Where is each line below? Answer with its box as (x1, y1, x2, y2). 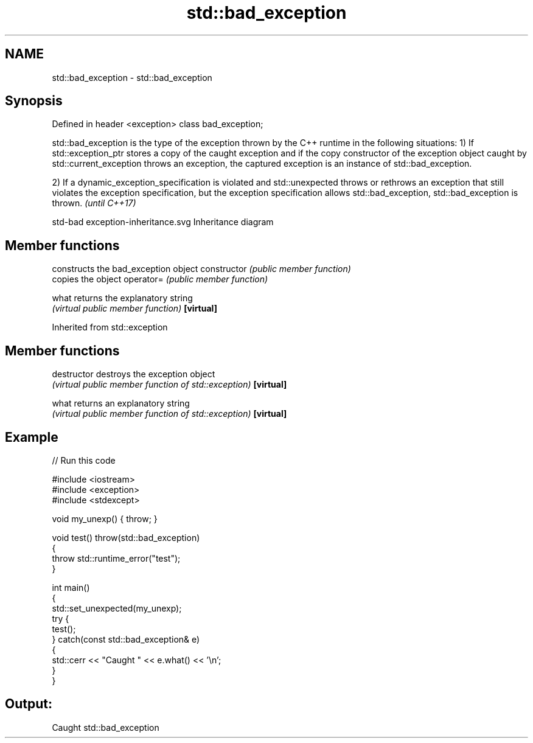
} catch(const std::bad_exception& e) (52, 633, 200, 644)
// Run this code (52, 455, 116, 466)
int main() (52, 582, 90, 593)
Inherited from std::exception (52, 322, 168, 333)
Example (5, 429, 58, 445)
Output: (5, 696, 52, 712)
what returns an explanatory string (52, 398, 190, 409)
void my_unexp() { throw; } (52, 513, 158, 524)
